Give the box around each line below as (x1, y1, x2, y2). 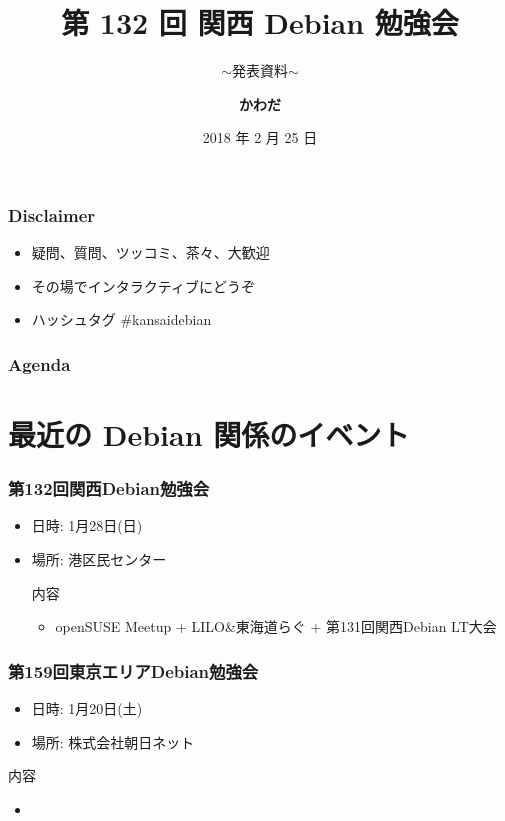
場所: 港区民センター (31, 549, 167, 570)
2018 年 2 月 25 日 (202, 127, 318, 148)
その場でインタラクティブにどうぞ (31, 275, 255, 296)
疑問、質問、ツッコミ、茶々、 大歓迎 (31, 242, 270, 263)
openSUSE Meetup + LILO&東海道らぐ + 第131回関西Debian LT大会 (55, 616, 497, 637)
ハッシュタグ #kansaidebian (31, 309, 212, 330)
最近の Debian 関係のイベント (8, 414, 410, 455)
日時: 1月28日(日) (31, 515, 143, 536)
